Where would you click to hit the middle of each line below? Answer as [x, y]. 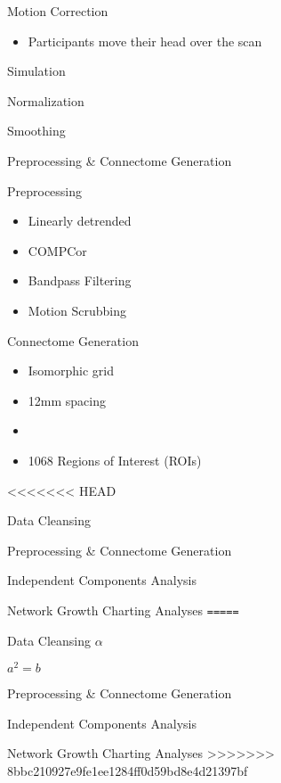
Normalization [46, 100]
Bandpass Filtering [80, 280]
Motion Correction [58, 11]
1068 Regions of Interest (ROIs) [115, 460]
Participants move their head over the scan [145, 41]
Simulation [36, 71]
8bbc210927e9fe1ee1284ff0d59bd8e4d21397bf [128, 770]
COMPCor [57, 250]
